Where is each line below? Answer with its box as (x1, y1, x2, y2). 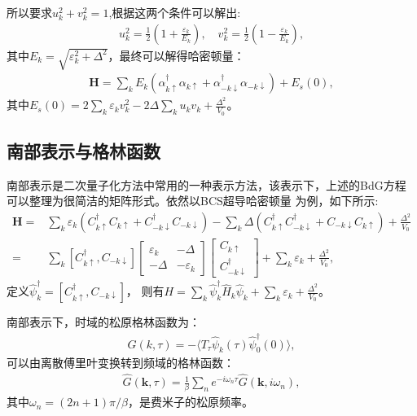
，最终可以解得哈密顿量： (108, 46, 245, 63)
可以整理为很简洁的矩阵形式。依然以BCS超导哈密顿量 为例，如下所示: (7, 192, 379, 209)
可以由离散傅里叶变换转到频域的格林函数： (7, 354, 235, 371)
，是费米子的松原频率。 (127, 393, 253, 410)
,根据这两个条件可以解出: (108, 4, 241, 20)
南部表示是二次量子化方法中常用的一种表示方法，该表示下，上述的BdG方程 (7, 176, 406, 193)
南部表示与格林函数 (7, 138, 160, 163)
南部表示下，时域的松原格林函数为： (7, 313, 200, 331)
